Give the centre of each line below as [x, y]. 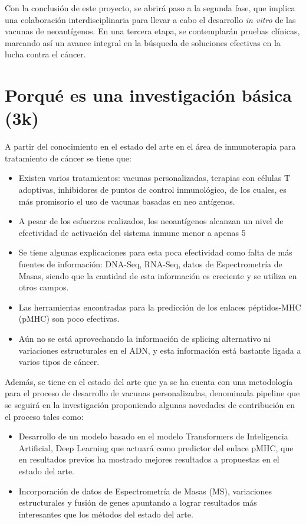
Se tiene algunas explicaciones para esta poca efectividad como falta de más [155, 252]
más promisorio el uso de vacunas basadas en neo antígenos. [127, 201]
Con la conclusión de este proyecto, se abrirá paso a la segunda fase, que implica [150, 8]
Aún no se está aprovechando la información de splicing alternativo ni [144, 338]
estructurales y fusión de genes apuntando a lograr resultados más [138, 502]
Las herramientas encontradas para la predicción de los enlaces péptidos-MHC [160, 307]
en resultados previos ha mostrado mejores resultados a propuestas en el [149, 459]
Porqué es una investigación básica [149, 95]
